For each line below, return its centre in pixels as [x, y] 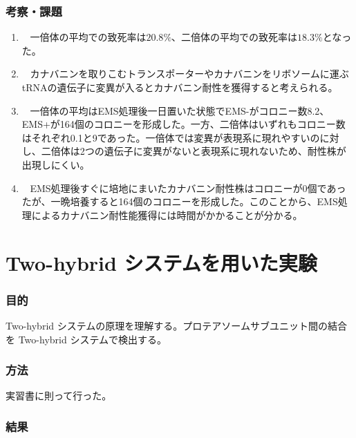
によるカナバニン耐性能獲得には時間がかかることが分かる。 [167, 215]
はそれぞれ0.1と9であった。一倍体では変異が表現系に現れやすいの [171, 137]
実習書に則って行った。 [59, 396]
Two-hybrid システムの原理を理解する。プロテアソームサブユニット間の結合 [176, 325]
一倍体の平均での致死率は [88, 37]
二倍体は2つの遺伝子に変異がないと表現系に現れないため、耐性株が [194, 151]
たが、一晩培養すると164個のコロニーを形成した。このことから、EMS [180, 201]
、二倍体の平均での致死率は [235, 37]
